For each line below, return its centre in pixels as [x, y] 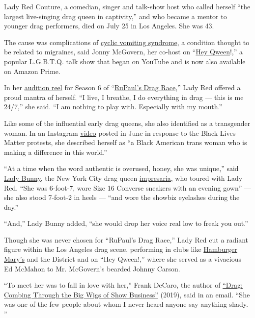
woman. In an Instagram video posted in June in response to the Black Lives [120, 133]
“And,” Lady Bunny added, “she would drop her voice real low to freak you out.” [126, 223]
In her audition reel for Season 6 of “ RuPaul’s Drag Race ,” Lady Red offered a [122, 87]
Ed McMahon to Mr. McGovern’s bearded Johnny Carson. [92, 268]
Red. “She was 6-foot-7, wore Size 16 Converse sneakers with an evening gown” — [127, 187]
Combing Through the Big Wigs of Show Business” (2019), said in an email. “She [127, 294]
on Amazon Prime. [32, 71]
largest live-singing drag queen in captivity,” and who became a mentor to [115, 16]
